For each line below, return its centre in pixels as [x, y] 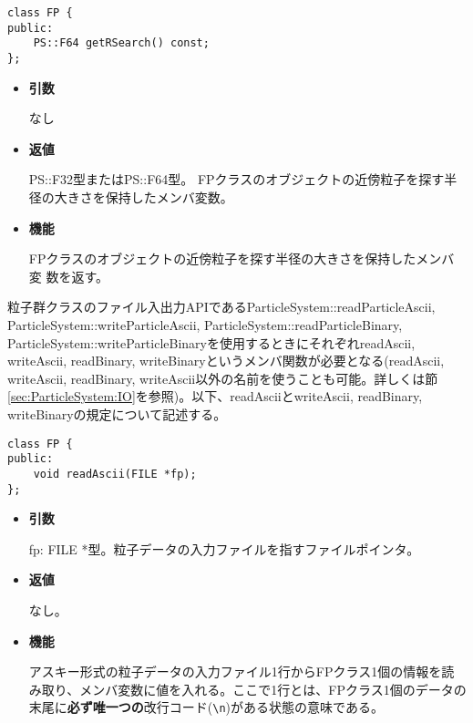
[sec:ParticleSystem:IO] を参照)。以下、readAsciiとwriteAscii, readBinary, [215, 396]
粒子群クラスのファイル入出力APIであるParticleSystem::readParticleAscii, [221, 307]
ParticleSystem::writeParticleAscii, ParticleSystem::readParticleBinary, [205, 324]
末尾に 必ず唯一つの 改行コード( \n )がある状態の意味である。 [206, 707]
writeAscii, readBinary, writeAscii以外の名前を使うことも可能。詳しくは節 [223, 378]
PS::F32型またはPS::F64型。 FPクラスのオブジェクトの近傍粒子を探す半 [243, 179]
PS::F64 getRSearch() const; [121, 43]
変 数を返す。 [69, 276]
